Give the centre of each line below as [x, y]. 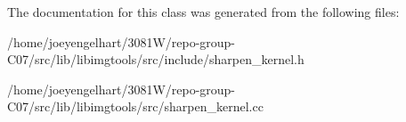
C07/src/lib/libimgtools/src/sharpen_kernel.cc [135, 106]
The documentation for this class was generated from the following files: [203, 12]
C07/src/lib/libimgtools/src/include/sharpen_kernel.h [156, 59]
